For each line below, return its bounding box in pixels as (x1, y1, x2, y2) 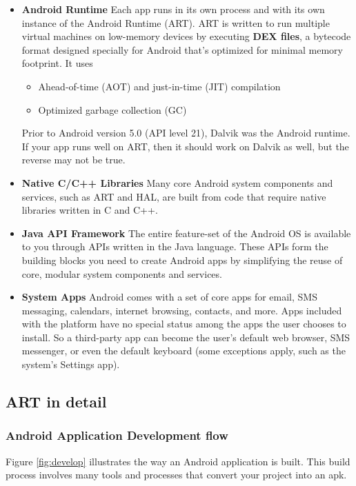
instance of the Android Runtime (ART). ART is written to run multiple (21, 15, 330, 30)
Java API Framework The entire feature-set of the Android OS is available (21, 225, 351, 240)
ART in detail (6, 391, 107, 412)
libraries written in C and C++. (21, 203, 158, 217)
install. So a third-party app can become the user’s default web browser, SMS (21, 330, 350, 344)
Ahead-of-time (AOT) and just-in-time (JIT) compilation (38, 79, 281, 93)
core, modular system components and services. (21, 266, 222, 281)
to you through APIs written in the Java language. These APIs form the (21, 239, 328, 254)
